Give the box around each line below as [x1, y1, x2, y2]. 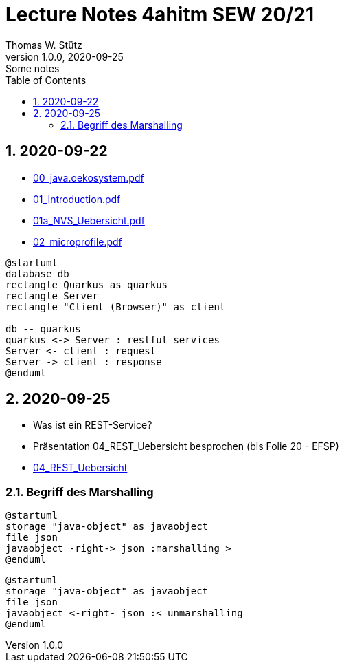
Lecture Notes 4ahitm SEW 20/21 [5, 3, 314, 26]
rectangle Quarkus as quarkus [5, 279, 168, 290]
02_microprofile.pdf [33, 235, 122, 248]
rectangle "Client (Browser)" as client [5, 301, 226, 312]
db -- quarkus [5, 323, 81, 334]
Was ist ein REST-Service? [33, 419, 152, 431]
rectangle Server [5, 290, 98, 301]
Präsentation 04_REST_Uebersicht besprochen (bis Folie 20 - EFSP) [33, 440, 339, 453]
